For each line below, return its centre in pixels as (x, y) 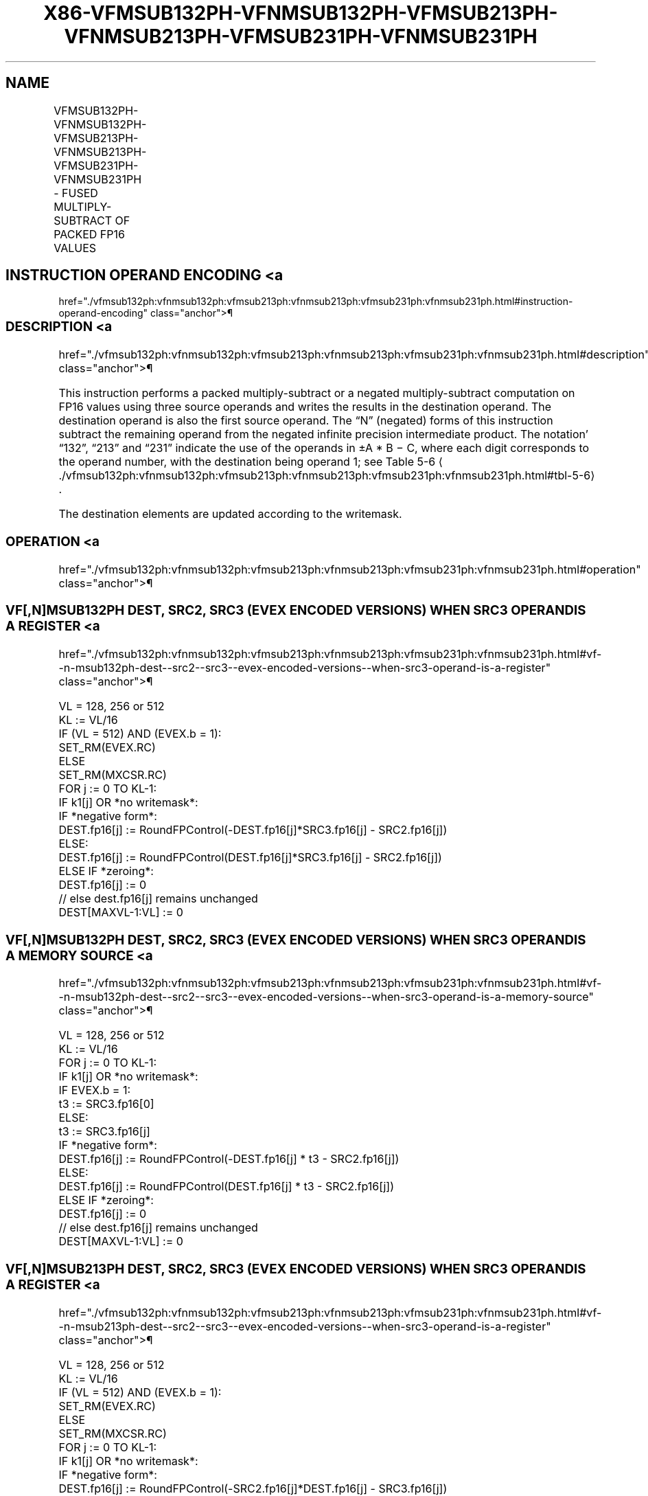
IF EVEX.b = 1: (95, 1090)
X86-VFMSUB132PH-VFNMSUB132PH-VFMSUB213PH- (301, 13)
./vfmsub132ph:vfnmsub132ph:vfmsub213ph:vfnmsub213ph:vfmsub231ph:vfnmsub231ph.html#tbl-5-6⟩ (327, 476)
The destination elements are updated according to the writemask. (230, 514)
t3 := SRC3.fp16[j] (104, 1132)
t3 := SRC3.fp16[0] (106, 1104)
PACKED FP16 (89, 234)
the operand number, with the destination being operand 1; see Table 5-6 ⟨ (251, 462)
